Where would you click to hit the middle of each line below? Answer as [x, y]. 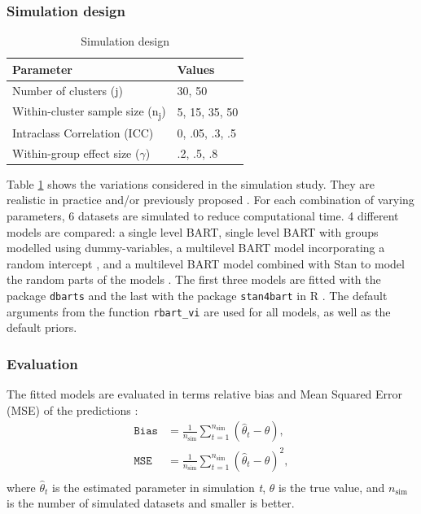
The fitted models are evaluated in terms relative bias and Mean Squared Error [205, 394]
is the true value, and [331, 487]
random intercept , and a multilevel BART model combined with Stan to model [206, 263]
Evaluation [42, 363]
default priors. [42, 327]
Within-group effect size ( [76, 152]
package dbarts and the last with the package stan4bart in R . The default [197, 295]
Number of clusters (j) [68, 90]
